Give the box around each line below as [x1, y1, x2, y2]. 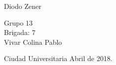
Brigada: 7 [4, 27, 36, 37]
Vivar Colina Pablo [4, 36, 62, 47]
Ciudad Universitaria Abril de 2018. [4, 53, 113, 64]
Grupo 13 [4, 17, 33, 28]
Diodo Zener [4, 1, 41, 11]
